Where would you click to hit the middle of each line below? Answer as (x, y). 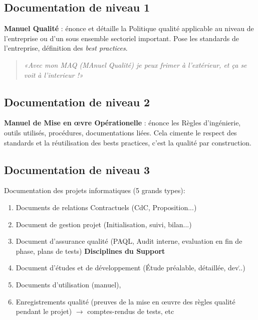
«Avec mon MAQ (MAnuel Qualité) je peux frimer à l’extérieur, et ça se (135, 64)
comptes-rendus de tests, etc (131, 311)
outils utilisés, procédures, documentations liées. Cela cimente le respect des (120, 132)
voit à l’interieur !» (53, 74)
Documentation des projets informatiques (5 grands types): (95, 190)
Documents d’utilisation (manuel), (68, 284)
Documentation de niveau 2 (77, 102)
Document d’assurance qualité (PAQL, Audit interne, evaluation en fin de (129, 241)
